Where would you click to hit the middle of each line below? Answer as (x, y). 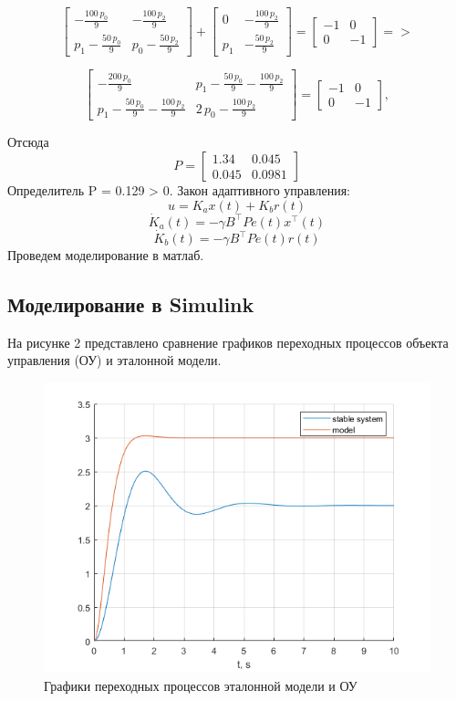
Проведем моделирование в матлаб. (106, 255)
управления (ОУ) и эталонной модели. (114, 360)
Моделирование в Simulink (131, 304)
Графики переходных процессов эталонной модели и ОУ (201, 685)
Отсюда (28, 142)
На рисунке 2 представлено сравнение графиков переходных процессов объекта (228, 342)
